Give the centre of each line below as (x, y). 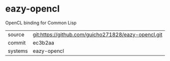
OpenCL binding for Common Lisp (41, 23)
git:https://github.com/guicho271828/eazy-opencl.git (97, 34)
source (16, 34)
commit (17, 42)
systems (18, 51)
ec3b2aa (43, 42)
